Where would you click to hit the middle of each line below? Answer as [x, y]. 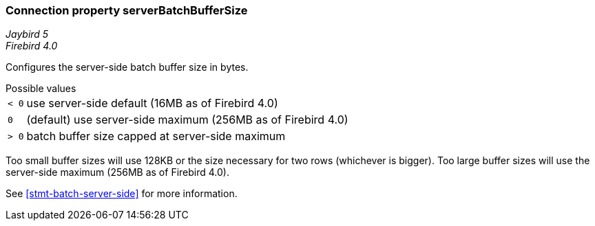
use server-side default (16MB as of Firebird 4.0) [152, 103]
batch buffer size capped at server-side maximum [156, 136]
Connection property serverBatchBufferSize [127, 10]
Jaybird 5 [27, 34]
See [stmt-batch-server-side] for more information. [122, 194]
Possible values [41, 89]
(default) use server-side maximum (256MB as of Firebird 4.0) [187, 120]
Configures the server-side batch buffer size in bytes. [127, 67]
